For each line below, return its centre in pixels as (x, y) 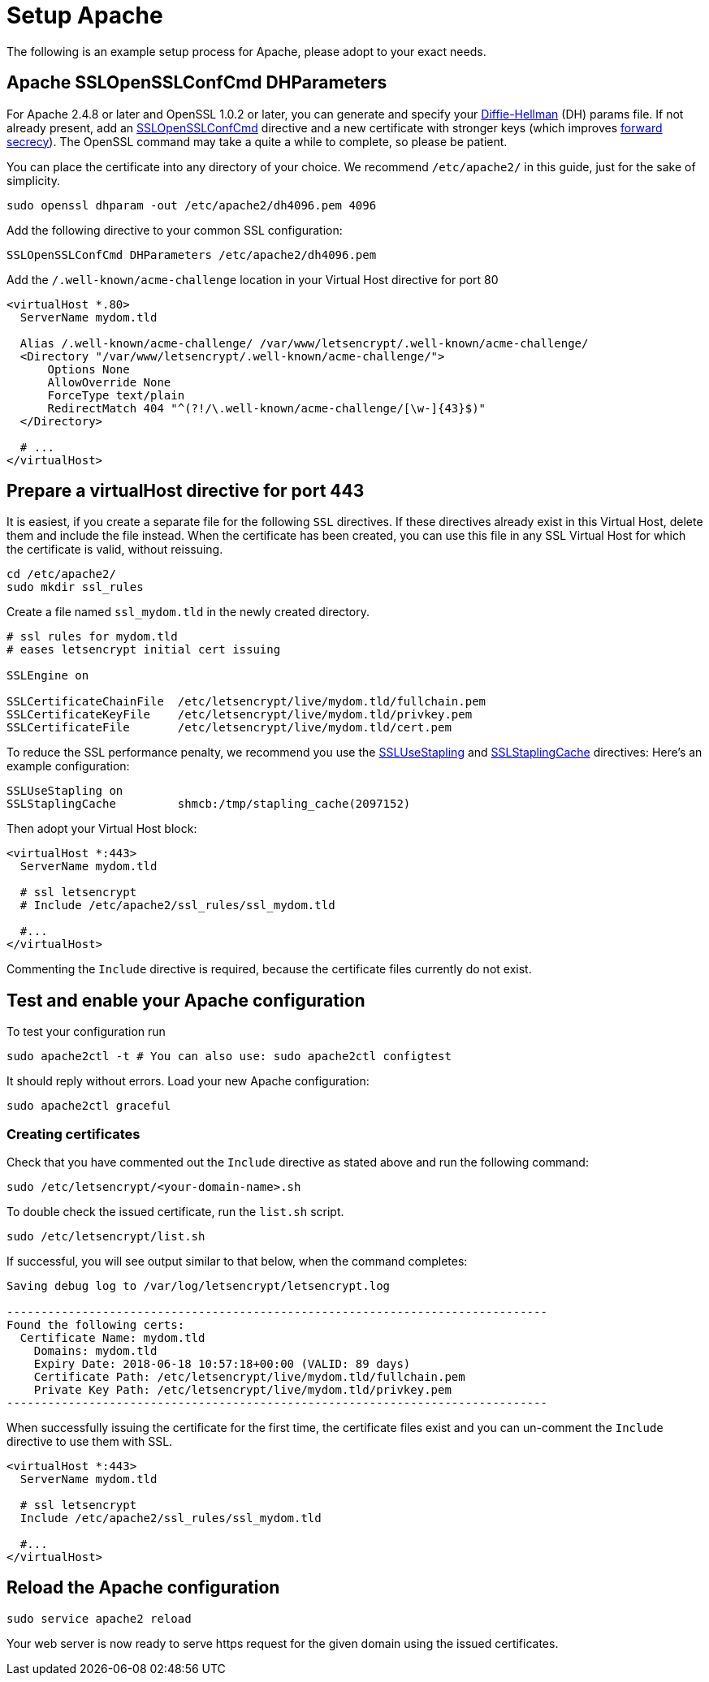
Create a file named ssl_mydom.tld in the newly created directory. (188, 612)
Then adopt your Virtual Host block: (102, 829)
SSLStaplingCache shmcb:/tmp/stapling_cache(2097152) (209, 804)
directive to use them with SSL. (90, 1442)
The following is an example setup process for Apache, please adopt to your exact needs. (246, 51)
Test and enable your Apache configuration (186, 1000)
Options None (89, 369)
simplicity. (33, 180)
